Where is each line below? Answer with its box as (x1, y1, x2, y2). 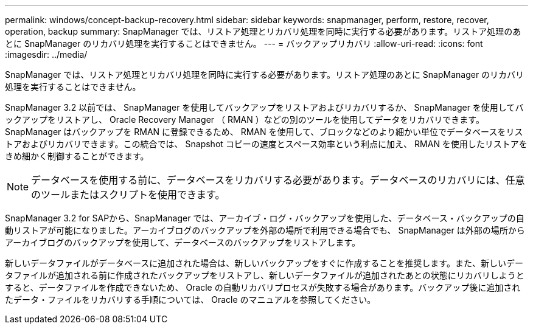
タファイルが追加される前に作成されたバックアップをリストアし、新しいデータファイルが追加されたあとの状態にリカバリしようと (5, 270, 524, 280)
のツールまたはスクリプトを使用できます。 (31, 189, 225, 201)
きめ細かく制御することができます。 (5, 151, 149, 161)
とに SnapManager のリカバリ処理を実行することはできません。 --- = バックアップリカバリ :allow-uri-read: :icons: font (5, 38, 483, 49)
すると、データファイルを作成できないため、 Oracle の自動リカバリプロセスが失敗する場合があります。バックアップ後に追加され (5, 282, 521, 293)
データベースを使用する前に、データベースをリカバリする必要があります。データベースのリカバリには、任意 (31, 174, 525, 186)
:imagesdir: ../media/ (5, 49, 88, 60)
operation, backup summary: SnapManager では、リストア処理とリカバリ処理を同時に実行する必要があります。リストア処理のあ (5, 26, 521, 36)
